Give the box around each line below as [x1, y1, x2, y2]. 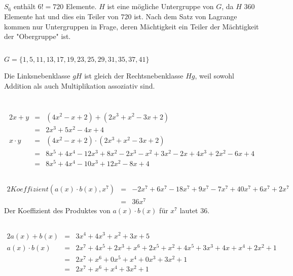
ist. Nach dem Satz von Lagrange [134, 11, 237, 21]
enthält [13, 1, 36, 12]
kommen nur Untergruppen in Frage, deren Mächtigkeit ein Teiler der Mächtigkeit [4, 21, 259, 31]
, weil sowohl [195, 70, 234, 81]
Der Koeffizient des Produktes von [4, 205, 111, 216]
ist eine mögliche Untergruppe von [107, 1, 214, 12]
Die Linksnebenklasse [4, 70, 70, 81]
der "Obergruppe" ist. [4, 31, 71, 42]
